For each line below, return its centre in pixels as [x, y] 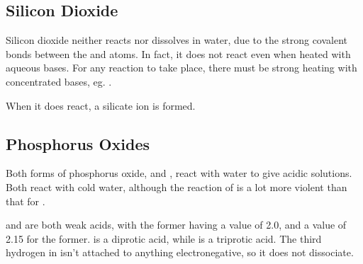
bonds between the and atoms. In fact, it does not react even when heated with [178, 53]
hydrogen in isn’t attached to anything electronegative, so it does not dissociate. [180, 252]
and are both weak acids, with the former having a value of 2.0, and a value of [176, 225]
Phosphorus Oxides [78, 143]
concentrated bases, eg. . [59, 81]
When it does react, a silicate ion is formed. [101, 105]
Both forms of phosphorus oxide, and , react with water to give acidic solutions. [179, 173]
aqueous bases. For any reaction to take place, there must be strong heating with [181, 68]
